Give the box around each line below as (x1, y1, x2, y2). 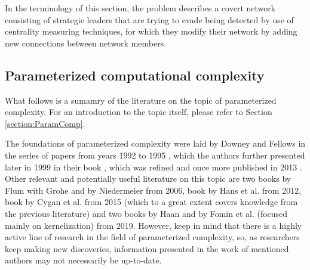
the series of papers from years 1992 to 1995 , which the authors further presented (5, 148, 305, 161)
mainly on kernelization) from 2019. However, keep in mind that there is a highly (5, 219, 302, 231)
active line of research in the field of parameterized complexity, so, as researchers (5, 231, 300, 243)
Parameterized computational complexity (5, 66, 265, 84)
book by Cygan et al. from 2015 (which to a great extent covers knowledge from (5, 195, 298, 208)
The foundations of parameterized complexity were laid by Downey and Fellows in (5, 137, 306, 150)
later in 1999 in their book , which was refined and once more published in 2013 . (5, 160, 302, 173)
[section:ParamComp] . (5, 117, 85, 129)
